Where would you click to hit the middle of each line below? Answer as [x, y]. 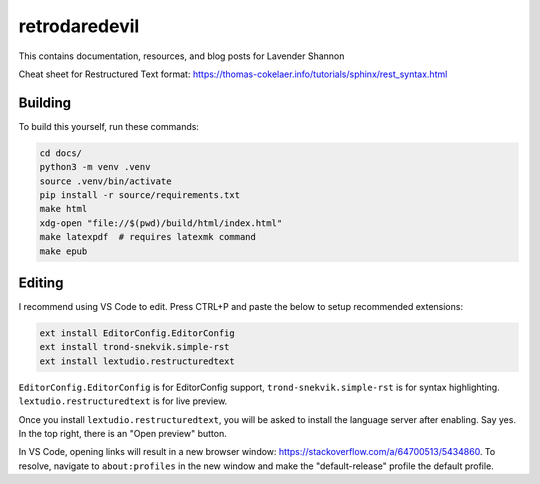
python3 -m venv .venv [95, 167]
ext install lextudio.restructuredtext [137, 361]
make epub [63, 251]
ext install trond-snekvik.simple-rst [134, 347]
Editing [41, 282]
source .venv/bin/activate [105, 181]
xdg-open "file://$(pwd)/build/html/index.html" [161, 223]
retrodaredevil [79, 26]
